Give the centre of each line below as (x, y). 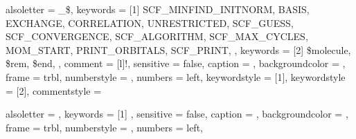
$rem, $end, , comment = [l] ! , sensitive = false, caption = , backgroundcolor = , (176, 63)
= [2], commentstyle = (54, 90)
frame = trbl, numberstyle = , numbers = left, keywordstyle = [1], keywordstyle (176, 76)
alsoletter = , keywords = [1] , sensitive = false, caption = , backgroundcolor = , (177, 114)
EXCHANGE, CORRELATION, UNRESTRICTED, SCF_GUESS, (150, 22)
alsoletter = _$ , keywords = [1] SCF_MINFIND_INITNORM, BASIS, (158, 9)
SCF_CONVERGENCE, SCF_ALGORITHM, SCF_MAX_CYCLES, (157, 36)
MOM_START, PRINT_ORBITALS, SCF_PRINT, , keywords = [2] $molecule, (178, 49)
